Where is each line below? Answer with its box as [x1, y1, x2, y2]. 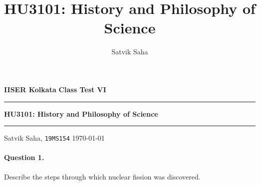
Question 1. [4, 152, 44, 163]
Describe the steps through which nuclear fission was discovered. [4, 171, 201, 182]
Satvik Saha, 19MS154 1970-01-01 [4, 133, 105, 143]
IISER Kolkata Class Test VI [4, 84, 106, 94]
